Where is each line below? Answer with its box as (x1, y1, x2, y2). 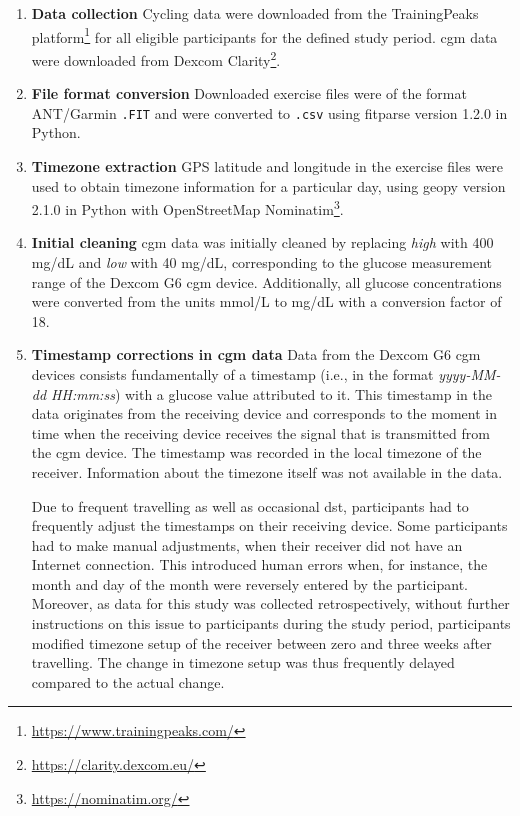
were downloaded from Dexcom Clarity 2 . (31, 46, 281, 70)
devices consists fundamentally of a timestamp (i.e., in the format (31, 363, 434, 384)
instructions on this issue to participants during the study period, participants (31, 613, 511, 634)
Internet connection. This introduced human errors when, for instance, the (31, 554, 488, 575)
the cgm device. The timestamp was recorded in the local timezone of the (31, 442, 482, 463)
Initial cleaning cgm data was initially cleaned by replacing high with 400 (31, 232, 494, 253)
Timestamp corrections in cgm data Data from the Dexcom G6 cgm (31, 344, 481, 365)
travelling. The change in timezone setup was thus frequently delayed (31, 652, 455, 673)
